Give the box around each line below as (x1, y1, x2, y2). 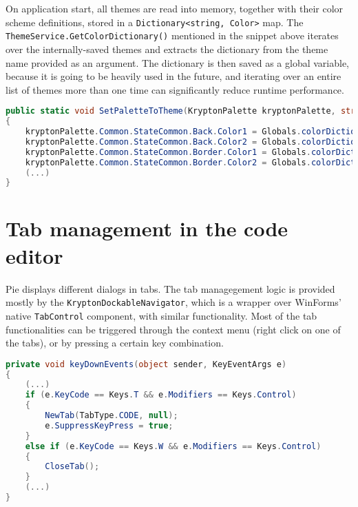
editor (6, 241, 63, 269)
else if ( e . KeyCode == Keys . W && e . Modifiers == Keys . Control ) (25, 441, 322, 451)
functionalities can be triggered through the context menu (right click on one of (6, 322, 341, 336)
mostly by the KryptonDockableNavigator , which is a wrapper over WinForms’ (6, 295, 341, 309)
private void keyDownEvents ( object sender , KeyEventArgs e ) (6, 359, 287, 369)
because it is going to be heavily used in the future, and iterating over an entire (6, 69, 341, 83)
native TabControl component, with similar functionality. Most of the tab (6, 308, 317, 322)
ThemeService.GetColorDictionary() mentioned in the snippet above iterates (6, 28, 339, 43)
